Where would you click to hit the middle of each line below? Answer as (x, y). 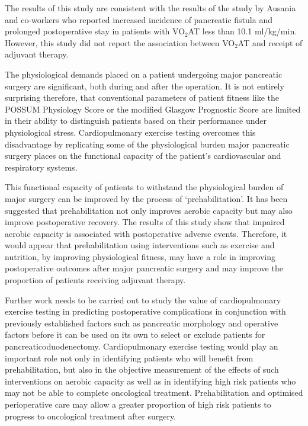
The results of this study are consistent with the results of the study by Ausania (150, 8)
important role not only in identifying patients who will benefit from (129, 358)
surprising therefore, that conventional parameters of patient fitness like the (142, 97)
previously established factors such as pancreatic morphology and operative (142, 323)
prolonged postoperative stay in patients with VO (95, 31)
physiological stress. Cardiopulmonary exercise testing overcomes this (130, 132)
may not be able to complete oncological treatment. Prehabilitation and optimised (154, 393)
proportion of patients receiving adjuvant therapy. (95, 280)
